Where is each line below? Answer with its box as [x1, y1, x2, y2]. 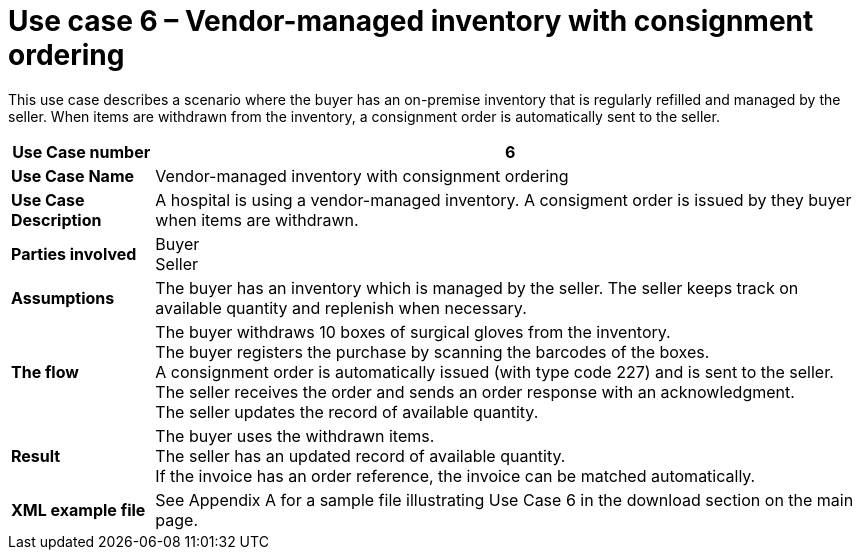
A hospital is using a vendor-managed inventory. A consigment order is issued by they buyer [155, 189, 852, 210]
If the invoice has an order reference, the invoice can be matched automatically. [155, 465, 756, 486]
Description [11, 209, 102, 230]
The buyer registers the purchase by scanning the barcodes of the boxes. [155, 341, 710, 362]
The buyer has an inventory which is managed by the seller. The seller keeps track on [155, 277, 799, 298]
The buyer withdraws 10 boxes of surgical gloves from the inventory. [155, 321, 671, 342]
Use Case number [12, 141, 151, 162]
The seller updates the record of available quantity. [155, 401, 539, 422]
